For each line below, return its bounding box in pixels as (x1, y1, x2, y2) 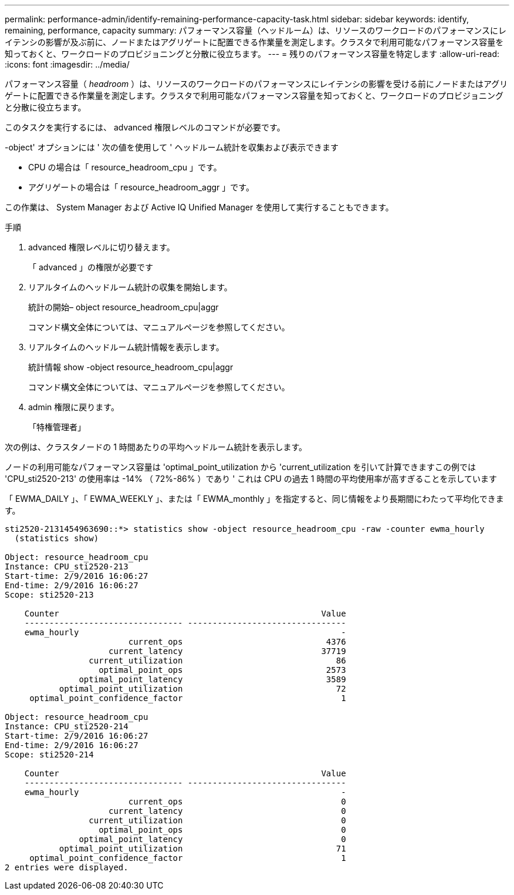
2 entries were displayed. (5, 863, 128, 872)
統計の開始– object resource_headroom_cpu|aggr (28, 302, 219, 312)
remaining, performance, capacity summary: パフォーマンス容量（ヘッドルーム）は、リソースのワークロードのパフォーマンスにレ (5, 25, 506, 35)
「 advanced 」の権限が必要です (28, 262, 154, 272)
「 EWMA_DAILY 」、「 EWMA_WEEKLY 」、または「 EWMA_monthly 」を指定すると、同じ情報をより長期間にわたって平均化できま (5, 494, 504, 504)
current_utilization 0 (89, 816, 346, 825)
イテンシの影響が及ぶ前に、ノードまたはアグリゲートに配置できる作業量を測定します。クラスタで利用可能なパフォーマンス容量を (5, 37, 504, 47)
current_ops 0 (128, 797, 346, 806)
